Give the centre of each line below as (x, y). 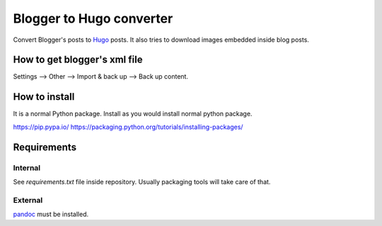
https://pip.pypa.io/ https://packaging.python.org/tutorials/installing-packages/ (128, 127)
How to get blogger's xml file (78, 60)
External (28, 200)
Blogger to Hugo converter (93, 18)
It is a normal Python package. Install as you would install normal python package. (133, 114)
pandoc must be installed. (51, 214)
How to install (44, 97)
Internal (27, 168)
